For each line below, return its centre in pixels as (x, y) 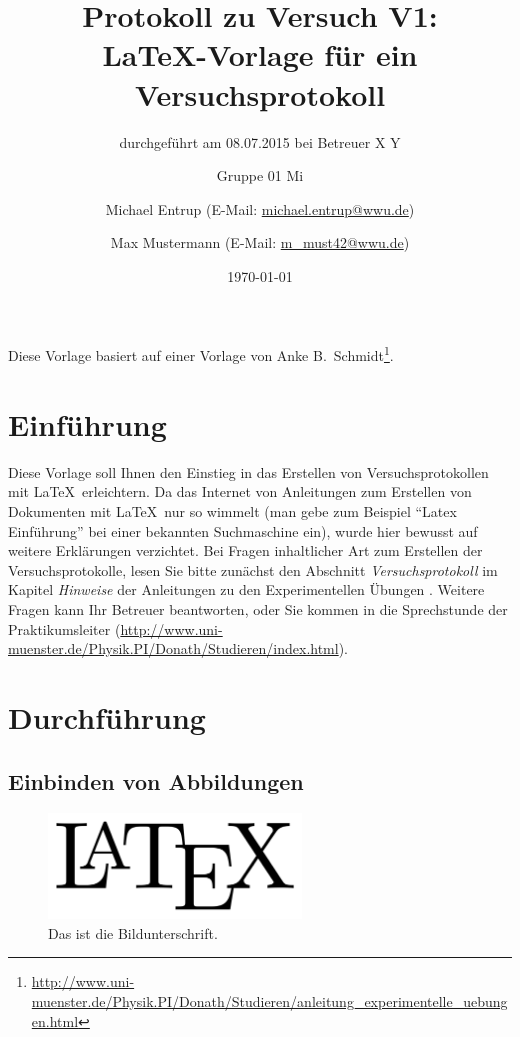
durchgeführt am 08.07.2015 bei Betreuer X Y (260, 141)
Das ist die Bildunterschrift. (133, 932)
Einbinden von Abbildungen (156, 780)
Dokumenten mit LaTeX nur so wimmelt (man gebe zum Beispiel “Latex (232, 511)
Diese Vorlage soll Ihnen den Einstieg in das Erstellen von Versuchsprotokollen (248, 471)
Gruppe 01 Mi (260, 175)
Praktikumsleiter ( (64, 628)
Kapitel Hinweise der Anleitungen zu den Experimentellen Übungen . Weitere (246, 589)
